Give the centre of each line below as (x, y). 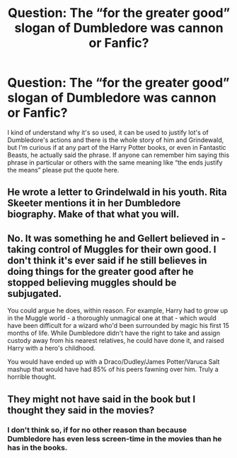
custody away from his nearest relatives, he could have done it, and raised (116, 341)
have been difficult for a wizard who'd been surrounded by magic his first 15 (118, 326)
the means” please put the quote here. (63, 170)
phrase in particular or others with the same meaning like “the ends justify (115, 162)
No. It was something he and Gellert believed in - (117, 238)
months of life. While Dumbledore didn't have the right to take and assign (114, 333)
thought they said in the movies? (81, 410)
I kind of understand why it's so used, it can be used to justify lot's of (108, 132)
